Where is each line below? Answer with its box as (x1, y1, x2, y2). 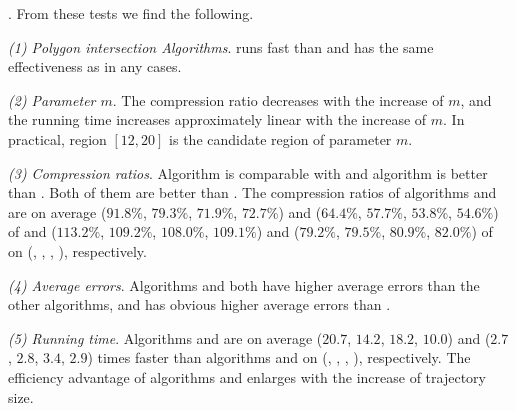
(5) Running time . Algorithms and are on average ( (8, 327, 323, 348)
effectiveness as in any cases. (8, 56, 182, 77)
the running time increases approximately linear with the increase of (8, 109, 427, 130)
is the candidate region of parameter (169, 128, 392, 149)
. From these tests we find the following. (8, 3, 254, 23)
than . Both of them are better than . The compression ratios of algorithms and (8, 182, 497, 203)
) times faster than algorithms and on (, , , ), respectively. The (87, 347, 471, 368)
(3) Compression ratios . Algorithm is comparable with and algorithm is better (8, 162, 488, 183)
